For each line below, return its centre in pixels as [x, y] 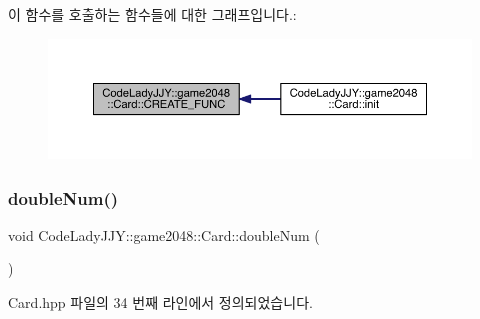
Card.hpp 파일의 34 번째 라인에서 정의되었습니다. [160, 302]
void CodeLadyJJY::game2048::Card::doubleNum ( [164, 234]
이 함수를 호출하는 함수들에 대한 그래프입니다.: [152, 14]
